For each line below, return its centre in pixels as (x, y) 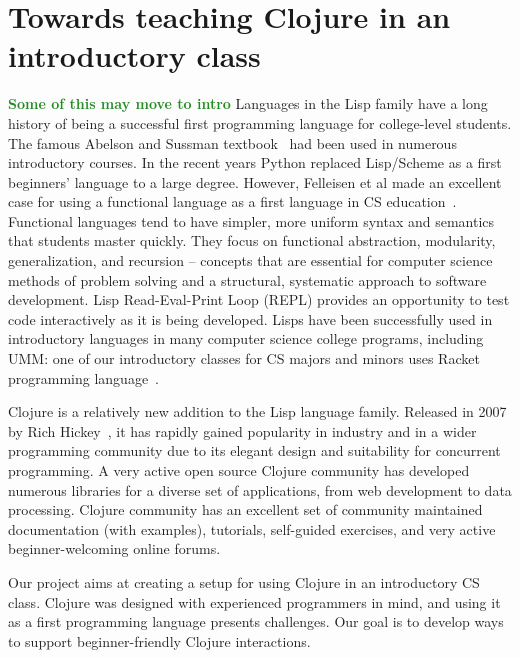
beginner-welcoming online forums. (114, 548)
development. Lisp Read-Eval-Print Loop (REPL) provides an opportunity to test (259, 299)
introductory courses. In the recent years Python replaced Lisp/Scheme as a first (255, 162)
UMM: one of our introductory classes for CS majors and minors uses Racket (244, 358)
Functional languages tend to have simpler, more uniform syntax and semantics (251, 220)
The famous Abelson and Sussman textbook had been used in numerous (232, 142)
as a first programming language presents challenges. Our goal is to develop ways (256, 621)
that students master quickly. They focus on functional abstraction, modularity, (252, 240)
